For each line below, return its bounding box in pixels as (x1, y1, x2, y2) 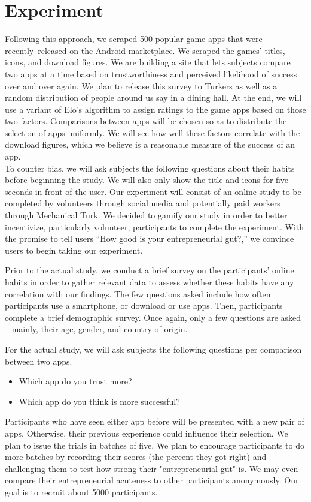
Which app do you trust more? (19, 375, 132, 387)
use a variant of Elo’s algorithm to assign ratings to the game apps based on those (5, 103, 306, 115)
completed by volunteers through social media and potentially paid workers (5, 197, 280, 209)
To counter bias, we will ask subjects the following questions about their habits (5, 161, 295, 174)
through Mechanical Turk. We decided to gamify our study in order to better (5, 209, 288, 221)
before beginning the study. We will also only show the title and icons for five (5, 173, 289, 186)
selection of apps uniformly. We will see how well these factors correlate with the (5, 126, 300, 139)
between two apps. (5, 354, 72, 367)
